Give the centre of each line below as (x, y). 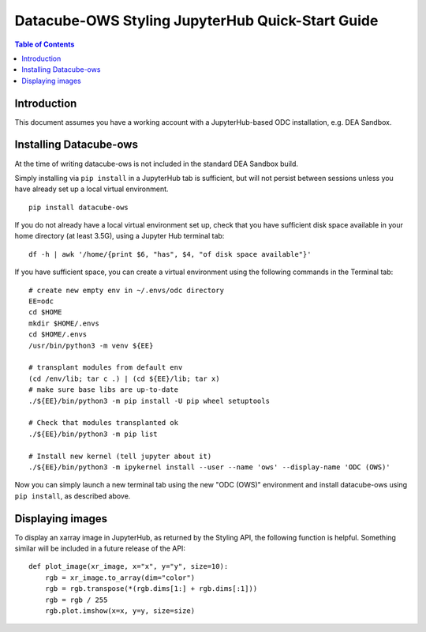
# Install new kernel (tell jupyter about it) (120, 456)
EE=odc (41, 301)
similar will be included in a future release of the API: (100, 548)
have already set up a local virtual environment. (92, 189)
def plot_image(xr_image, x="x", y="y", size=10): (129, 566)
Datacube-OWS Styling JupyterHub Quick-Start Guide (196, 21)
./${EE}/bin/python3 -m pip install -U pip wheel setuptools (149, 401)
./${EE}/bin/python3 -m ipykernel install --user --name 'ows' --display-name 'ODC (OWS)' (209, 467)
